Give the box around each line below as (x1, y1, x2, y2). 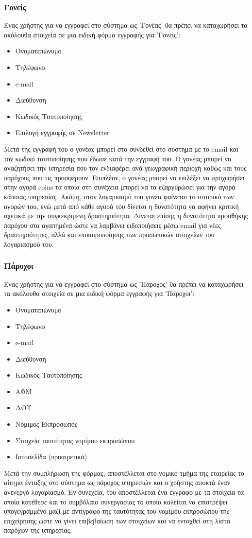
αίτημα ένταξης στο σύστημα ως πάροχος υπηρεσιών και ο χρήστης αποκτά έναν (4, 477, 230, 487)
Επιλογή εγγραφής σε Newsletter (15, 127, 110, 138)
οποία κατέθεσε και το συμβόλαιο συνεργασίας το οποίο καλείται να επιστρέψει (4, 496, 228, 506)
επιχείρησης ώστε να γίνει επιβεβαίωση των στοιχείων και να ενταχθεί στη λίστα (4, 515, 230, 525)
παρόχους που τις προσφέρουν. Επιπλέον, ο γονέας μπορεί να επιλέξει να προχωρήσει (4, 172, 245, 182)
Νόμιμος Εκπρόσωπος (15, 419, 78, 429)
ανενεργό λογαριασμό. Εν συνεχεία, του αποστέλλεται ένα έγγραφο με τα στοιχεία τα (4, 487, 244, 497)
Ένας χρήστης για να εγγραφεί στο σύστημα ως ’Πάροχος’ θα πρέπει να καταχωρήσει (4, 278, 244, 289)
